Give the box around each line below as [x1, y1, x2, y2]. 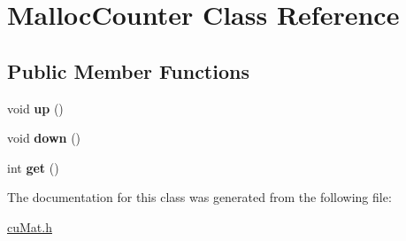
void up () [7, 98, 64, 117]
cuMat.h [7, 217, 52, 236]
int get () [7, 158, 59, 176]
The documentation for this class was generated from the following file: [7, 188, 392, 206]
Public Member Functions [7, 57, 249, 84]
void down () [7, 128, 81, 147]
